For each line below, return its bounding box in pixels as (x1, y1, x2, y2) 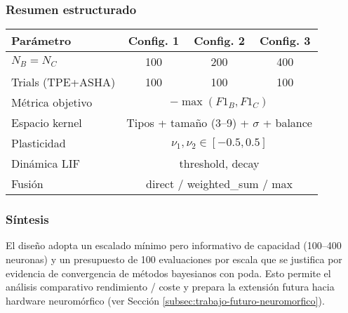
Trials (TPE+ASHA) (11, 74, 116, 91)
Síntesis (6, 211, 49, 228)
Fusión (11, 175, 43, 192)
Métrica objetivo (11, 94, 93, 111)
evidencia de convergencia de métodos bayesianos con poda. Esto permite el (6, 265, 331, 280)
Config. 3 (259, 32, 311, 49)
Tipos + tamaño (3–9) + (126, 114, 249, 131)
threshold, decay (179, 155, 260, 172)
